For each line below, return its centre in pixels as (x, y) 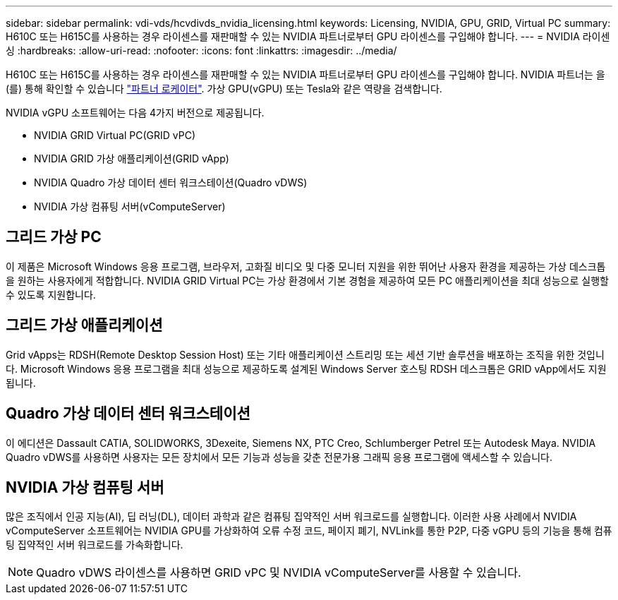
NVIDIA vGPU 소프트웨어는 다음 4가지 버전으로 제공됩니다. (135, 113)
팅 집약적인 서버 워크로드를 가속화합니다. (95, 545)
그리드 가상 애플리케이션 (84, 325)
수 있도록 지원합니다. (51, 294)
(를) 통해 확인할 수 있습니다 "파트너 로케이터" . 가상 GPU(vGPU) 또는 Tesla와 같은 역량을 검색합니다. (224, 89)
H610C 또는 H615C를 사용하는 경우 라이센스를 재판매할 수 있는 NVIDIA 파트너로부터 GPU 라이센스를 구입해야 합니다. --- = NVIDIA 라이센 (308, 36)
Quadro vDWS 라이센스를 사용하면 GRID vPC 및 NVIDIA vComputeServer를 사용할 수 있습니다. (279, 573)
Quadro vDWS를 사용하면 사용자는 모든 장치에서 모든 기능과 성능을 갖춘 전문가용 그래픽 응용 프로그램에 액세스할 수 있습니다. (279, 457)
